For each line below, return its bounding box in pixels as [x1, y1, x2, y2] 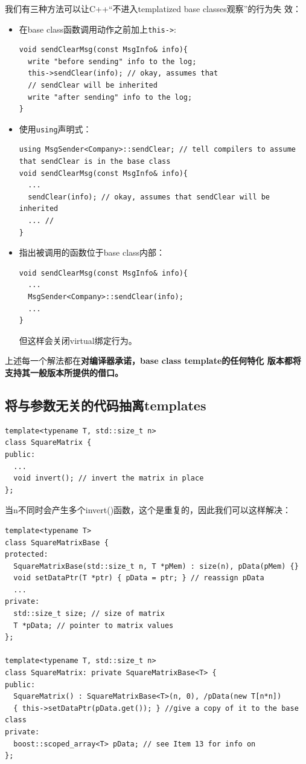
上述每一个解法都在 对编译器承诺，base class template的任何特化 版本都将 [5, 354, 301, 367]
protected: [5, 550, 48, 559]
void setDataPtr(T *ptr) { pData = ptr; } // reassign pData [13, 574, 264, 583]
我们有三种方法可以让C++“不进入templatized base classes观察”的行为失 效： [5, 2, 302, 15]
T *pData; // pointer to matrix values [13, 621, 174, 630]
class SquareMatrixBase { [5, 538, 109, 547]
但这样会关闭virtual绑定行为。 [19, 334, 137, 346]
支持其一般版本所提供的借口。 [5, 366, 123, 378]
